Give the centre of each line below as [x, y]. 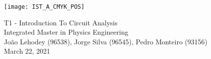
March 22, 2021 [27, 51]
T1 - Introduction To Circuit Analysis [61, 22]
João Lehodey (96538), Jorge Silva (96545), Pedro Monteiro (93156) [106, 41]
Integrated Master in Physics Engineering [66, 32]
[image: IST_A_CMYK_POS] [44, 7]
